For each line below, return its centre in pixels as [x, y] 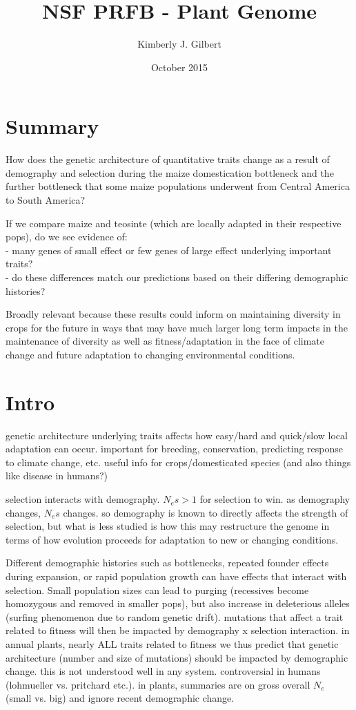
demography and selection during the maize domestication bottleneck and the [170, 172]
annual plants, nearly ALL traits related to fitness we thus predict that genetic [172, 644]
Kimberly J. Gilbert [179, 44]
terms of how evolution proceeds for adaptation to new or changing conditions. [172, 539]
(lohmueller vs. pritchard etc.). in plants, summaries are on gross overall [158, 684]
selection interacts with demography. [83, 499]
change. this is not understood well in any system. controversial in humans [163, 671]
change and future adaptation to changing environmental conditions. [150, 354]
